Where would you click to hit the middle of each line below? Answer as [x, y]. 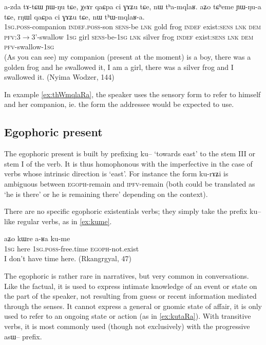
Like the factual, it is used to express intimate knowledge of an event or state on [131, 286]
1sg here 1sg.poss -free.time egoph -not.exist [72, 248]
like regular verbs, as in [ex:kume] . [58, 221]
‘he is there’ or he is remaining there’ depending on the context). [106, 194]
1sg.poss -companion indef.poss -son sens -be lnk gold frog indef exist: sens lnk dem [132, 26]
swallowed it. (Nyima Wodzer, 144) [59, 77]
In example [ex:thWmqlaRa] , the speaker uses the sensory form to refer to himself [132, 94]
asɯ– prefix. [23, 336]
